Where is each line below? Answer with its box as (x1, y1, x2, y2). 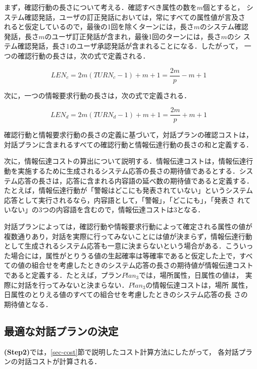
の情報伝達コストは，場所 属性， (146, 279, 252, 290)
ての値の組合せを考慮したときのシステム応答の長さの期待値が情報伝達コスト (4, 260, 254, 270)
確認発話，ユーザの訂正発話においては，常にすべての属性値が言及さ (24, 11, 246, 22)
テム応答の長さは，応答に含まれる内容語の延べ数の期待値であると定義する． (4, 175, 254, 185)
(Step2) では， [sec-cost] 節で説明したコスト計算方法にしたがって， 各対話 (4, 346, 239, 357)
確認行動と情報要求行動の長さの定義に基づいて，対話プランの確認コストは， (4, 129, 253, 140)
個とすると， (203, 2, 244, 12)
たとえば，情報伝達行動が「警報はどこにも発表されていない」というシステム (4, 185, 253, 195)
